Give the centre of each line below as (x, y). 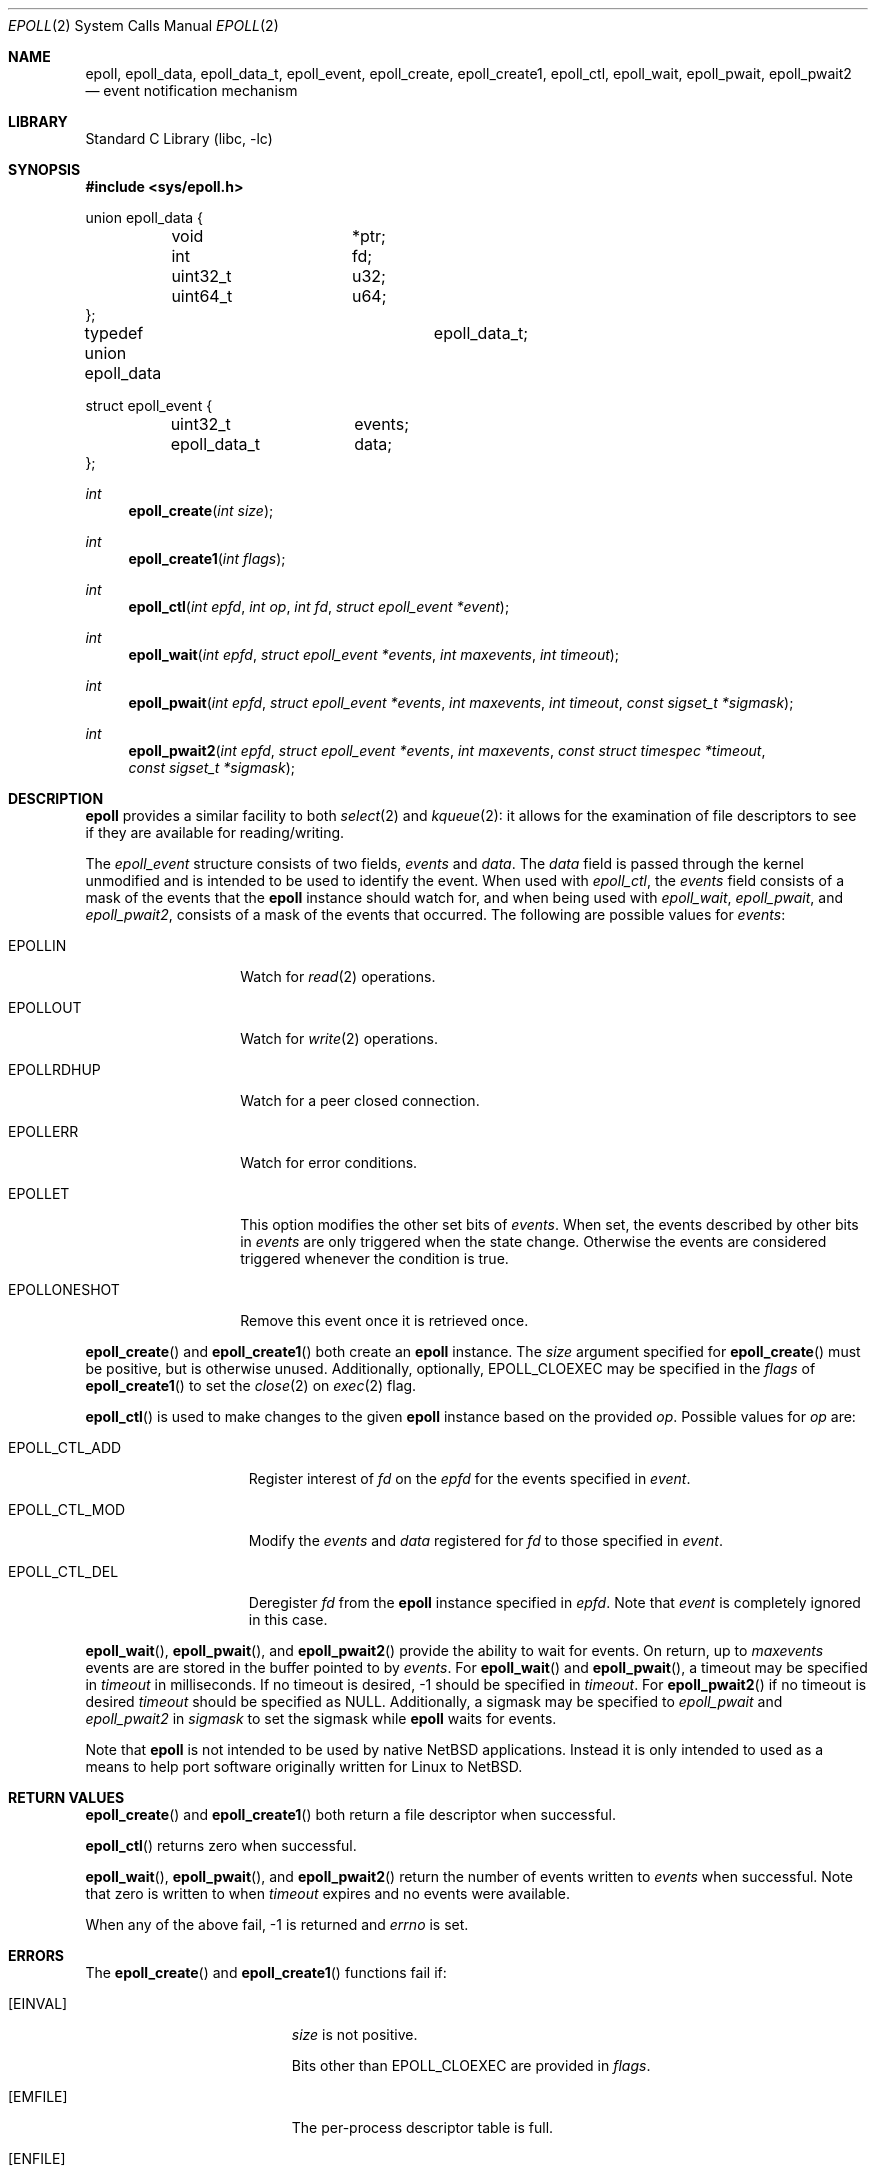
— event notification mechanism (191, 90)
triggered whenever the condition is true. (374, 1258)
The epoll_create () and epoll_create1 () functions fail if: (266, 1972)
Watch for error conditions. (329, 1162)
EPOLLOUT (45, 1007)
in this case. (288, 1619)
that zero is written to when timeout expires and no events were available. (328, 1893)
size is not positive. (354, 2034)
